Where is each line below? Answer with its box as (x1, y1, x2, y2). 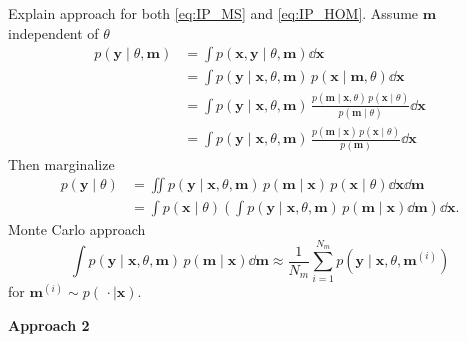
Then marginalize (8, 153, 115, 174)
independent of (8, 22, 99, 43)
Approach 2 (8, 314, 90, 335)
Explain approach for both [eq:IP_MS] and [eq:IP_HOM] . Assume (8, 3, 419, 23)
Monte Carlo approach (8, 219, 146, 240)
